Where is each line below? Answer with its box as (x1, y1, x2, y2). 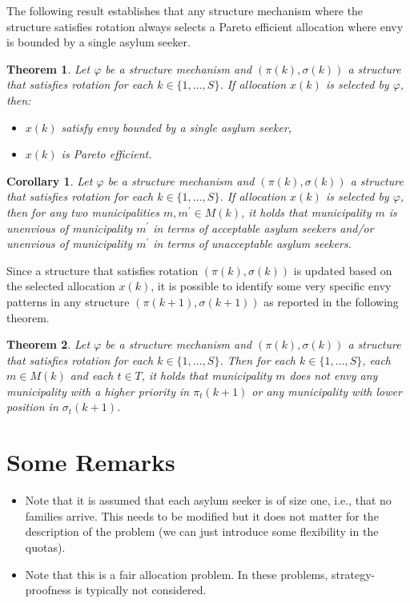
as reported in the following (263, 293, 399, 309)
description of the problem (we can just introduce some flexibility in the (25, 523, 379, 540)
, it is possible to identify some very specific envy (151, 278, 392, 294)
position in (6, 398, 58, 415)
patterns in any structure (6, 293, 130, 309)
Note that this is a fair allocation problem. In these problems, (25, 565, 328, 582)
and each (70, 367, 114, 384)
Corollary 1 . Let (6, 172, 93, 189)
